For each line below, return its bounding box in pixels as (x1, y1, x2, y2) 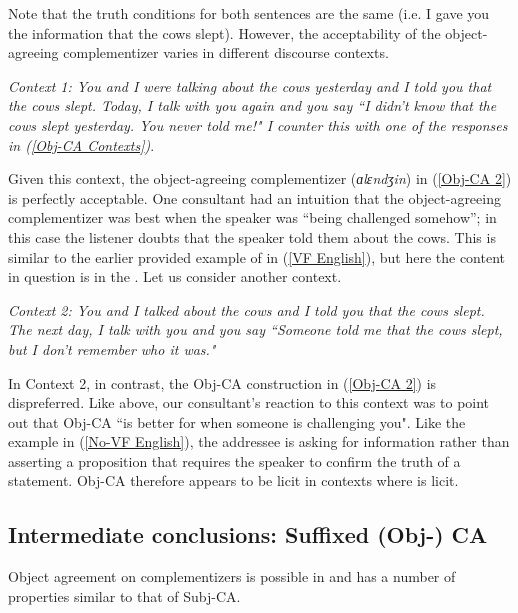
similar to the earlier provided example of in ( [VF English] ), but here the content (8, 246, 506, 267)
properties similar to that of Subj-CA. (8, 585, 241, 606)
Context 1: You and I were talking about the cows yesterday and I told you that (8, 75, 492, 96)
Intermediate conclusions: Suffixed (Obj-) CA (8, 519, 488, 550)
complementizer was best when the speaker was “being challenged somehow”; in (8, 207, 497, 228)
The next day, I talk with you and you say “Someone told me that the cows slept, (8, 319, 503, 340)
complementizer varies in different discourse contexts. (63, 42, 389, 63)
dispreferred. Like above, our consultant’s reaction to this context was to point (8, 392, 490, 413)
